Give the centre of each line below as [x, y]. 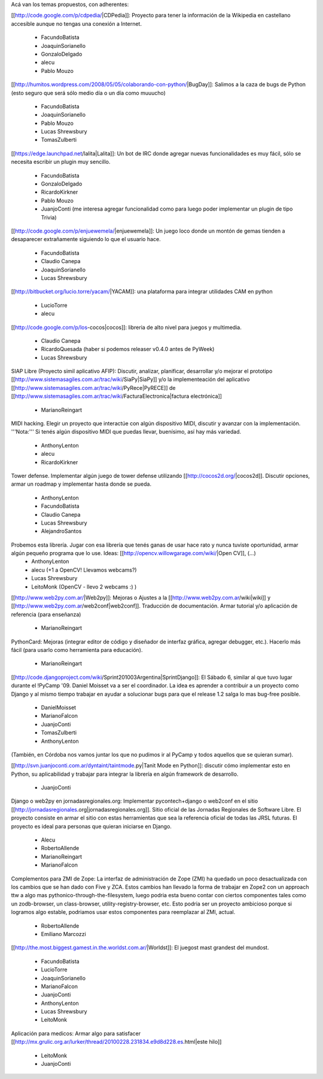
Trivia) [49, 217]
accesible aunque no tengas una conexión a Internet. [76, 23]
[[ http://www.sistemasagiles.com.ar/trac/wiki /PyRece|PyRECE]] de [93, 388]
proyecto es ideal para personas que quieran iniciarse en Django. [91, 826]
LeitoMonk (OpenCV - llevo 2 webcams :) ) [84, 587]
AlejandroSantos [61, 531]
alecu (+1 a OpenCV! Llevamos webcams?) [84, 570]
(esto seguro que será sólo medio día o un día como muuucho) [88, 93]
